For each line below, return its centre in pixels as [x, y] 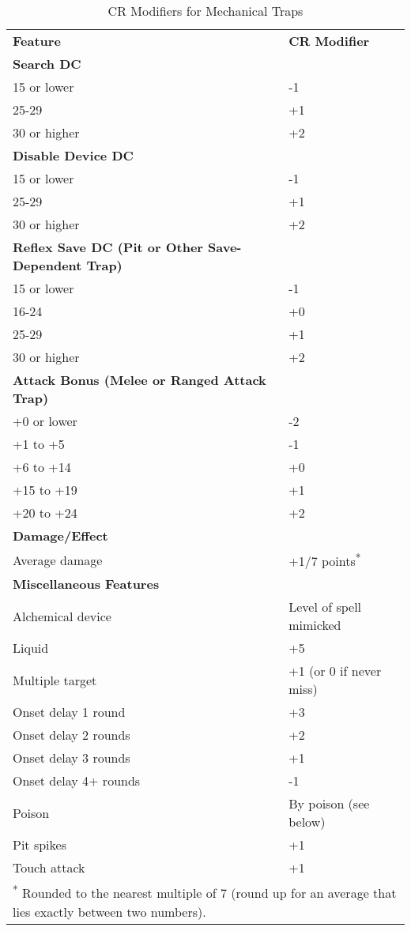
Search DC [47, 64]
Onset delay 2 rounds [72, 735]
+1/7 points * [325, 560]
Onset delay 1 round [69, 712]
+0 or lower [45, 421]
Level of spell [325, 607]
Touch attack [49, 868]
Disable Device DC [73, 155]
